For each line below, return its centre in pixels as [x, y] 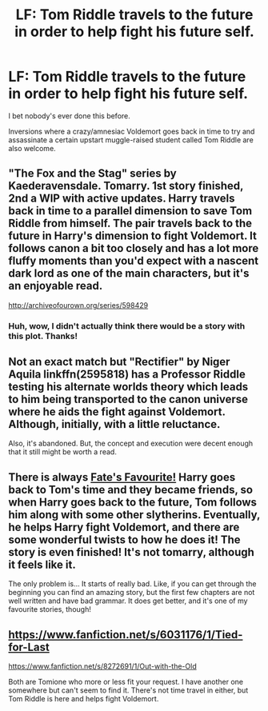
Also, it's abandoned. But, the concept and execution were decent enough [131, 443]
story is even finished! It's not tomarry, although [131, 552]
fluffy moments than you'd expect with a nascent [134, 261]
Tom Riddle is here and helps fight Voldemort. [84, 699]
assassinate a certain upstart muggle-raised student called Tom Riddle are [131, 140]
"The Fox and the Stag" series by [93, 174]
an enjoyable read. [56, 286]
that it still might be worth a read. [63, 452]
